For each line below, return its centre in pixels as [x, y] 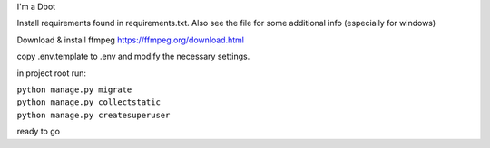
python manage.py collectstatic [88, 102]
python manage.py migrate [74, 89]
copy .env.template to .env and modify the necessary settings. [133, 56]
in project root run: [51, 73]
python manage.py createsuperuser [93, 115]
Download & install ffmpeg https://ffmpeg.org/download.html [131, 40]
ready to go [39, 132]
